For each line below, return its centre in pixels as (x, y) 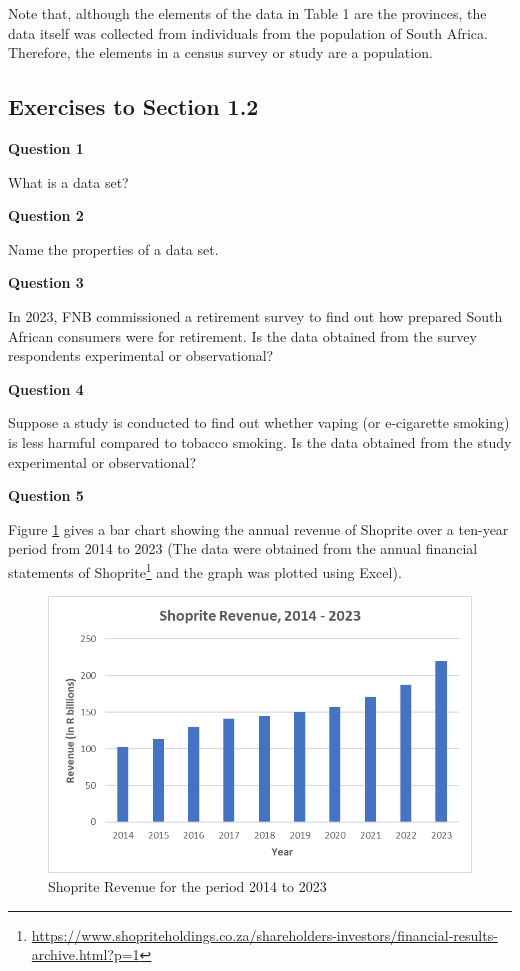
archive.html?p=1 (85, 954)
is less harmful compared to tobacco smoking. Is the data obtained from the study (260, 441)
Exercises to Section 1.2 (133, 106)
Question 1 (46, 147)
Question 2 (46, 215)
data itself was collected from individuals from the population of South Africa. (248, 32)
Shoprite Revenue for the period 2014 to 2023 (187, 886)
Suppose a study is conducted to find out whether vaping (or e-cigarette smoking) (259, 422)
